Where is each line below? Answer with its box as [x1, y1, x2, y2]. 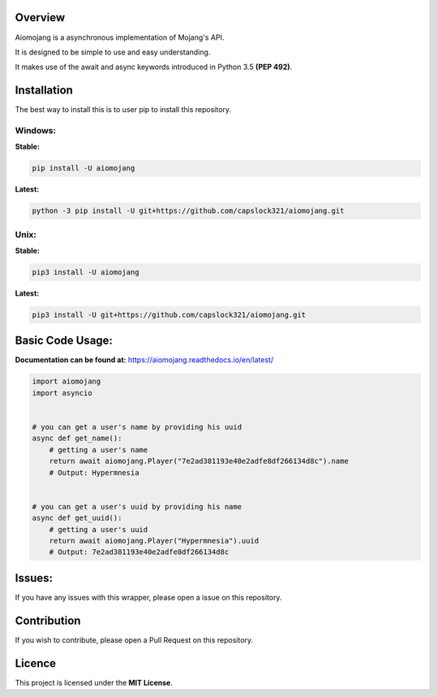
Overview [15, 11, 66, 24]
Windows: [15, 124, 57, 136]
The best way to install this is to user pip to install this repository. [15, 105, 231, 115]
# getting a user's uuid [49, 525, 148, 534]
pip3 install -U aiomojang [32, 268, 140, 277]
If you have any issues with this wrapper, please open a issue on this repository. [15, 592, 282, 602]
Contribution [15, 613, 81, 627]
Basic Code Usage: [15, 334, 114, 348]
